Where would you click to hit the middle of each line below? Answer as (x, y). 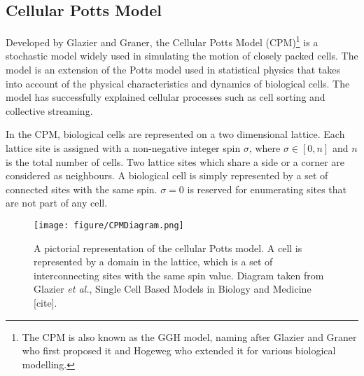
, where (265, 148)
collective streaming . (49, 110)
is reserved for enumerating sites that (267, 189)
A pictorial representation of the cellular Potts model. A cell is (168, 248)
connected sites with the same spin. (82, 189)
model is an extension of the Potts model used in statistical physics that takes (173, 70)
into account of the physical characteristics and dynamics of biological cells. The (178, 83)
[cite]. (45, 303)
